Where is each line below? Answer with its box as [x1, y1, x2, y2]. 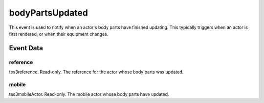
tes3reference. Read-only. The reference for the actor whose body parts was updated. [9, 69, 184, 75]
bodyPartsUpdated [9, 7, 88, 18]
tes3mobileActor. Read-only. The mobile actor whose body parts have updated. [9, 91, 169, 97]
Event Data [9, 44, 44, 52]
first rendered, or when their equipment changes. [9, 31, 109, 37]
